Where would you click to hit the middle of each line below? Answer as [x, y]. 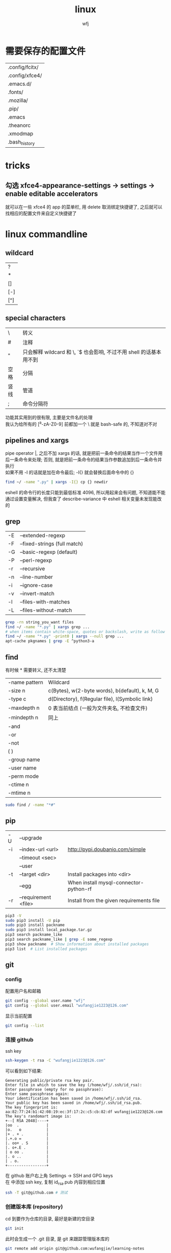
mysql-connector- [121, 883]
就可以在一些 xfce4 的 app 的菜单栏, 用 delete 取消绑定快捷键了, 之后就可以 [84, 207]
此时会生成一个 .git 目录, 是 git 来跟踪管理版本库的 [57, 1239]
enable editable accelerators [52, 194]
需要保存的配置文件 [46, 51]
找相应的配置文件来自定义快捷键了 [41, 213]
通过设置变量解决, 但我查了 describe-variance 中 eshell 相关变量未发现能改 [83, 499]
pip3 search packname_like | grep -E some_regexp [59, 939]
